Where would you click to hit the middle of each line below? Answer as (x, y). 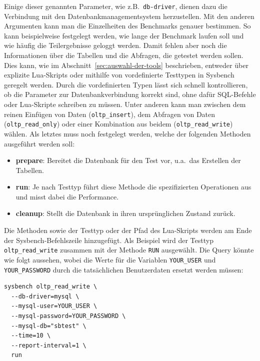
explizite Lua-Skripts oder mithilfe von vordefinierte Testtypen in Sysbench (119, 75)
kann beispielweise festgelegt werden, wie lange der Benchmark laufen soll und (124, 35)
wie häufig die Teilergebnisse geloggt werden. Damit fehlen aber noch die (115, 45)
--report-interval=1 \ (49, 345)
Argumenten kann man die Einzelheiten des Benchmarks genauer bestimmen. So (127, 26)
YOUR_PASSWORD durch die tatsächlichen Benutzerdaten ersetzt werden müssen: (124, 269)
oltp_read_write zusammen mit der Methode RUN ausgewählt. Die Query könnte (129, 250)
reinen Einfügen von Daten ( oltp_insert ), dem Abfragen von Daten (110, 114)
